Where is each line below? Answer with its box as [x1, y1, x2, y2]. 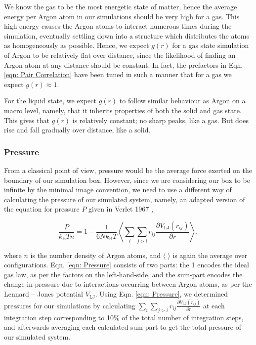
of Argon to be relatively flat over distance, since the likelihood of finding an [4, 49, 236, 60]
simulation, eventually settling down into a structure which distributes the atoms [4, 30, 250, 41]
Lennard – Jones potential [4, 289, 83, 299]
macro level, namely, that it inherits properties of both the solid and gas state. [4, 105, 242, 115]
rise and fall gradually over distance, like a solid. [4, 125, 151, 135]
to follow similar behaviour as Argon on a [119, 95, 246, 106]
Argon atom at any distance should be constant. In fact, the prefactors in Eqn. [4, 59, 243, 70]
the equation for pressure [4, 204, 80, 214]
